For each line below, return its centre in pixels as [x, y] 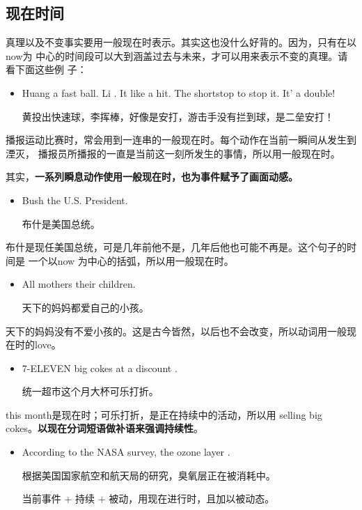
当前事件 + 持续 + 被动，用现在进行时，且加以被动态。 [148, 499]
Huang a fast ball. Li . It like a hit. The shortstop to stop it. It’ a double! [179, 92]
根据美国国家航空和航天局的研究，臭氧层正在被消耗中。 [149, 475]
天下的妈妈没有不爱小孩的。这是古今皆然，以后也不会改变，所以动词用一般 [176, 331]
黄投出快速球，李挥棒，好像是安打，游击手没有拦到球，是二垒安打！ [178, 116]
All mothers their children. [79, 284]
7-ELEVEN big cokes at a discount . [100, 368]
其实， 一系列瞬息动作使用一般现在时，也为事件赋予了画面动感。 [152, 177]
